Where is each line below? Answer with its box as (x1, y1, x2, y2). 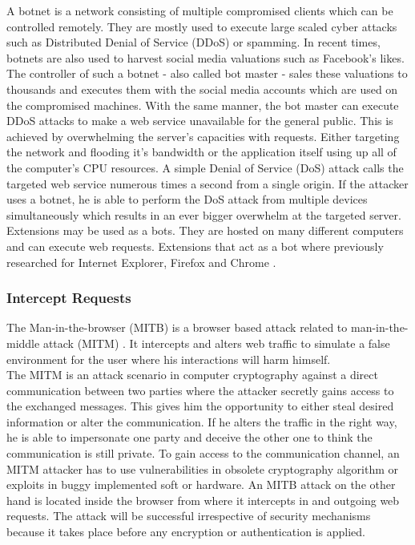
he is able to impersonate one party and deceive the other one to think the (6, 429, 373, 446)
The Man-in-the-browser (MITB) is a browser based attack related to (6, 319, 348, 336)
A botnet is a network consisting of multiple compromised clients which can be (6, 2, 393, 18)
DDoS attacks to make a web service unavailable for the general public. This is (6, 112, 393, 129)
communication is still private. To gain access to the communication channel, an (6, 445, 400, 462)
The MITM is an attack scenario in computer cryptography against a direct (6, 366, 378, 383)
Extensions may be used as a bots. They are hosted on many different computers (6, 222, 404, 239)
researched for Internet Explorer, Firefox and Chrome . (6, 253, 276, 270)
